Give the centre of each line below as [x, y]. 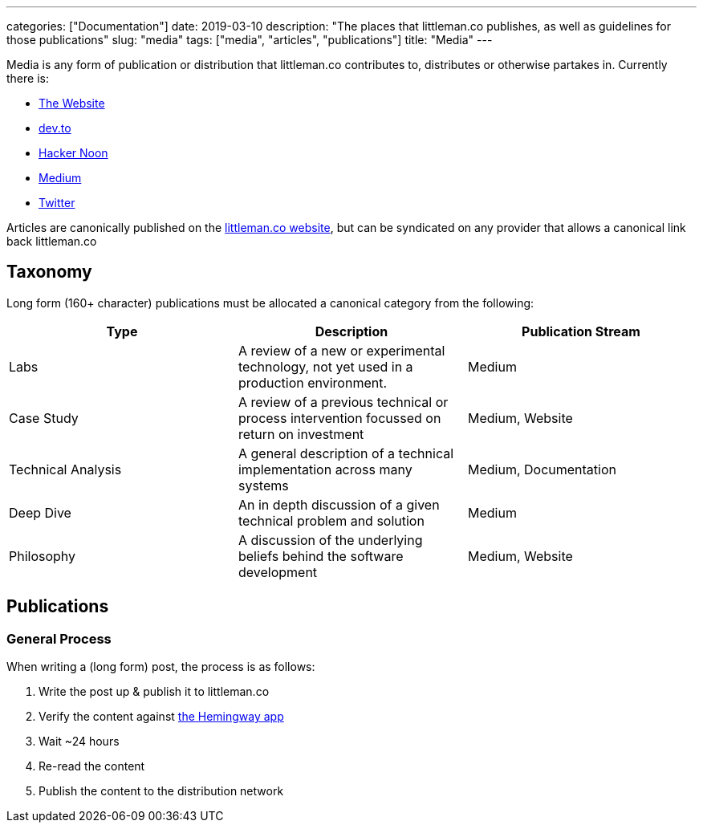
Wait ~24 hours [79, 742]
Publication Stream [581, 331]
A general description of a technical [346, 453]
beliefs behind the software [321, 556]
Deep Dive [40, 512]
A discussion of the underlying [330, 540]
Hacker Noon [73, 153]
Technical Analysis [65, 469]
